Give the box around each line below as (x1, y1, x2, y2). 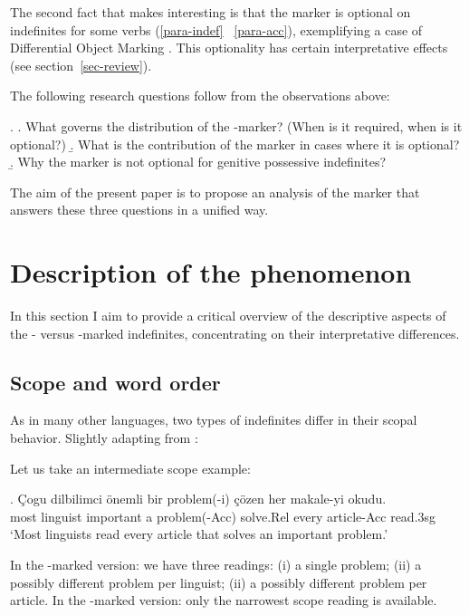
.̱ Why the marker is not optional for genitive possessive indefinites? (10, 152, 387, 171)
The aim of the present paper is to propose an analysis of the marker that (10, 182, 420, 201)
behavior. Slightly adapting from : (10, 428, 198, 447)
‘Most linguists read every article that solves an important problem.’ (10, 524, 388, 543)
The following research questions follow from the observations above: (10, 86, 390, 105)
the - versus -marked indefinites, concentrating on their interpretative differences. (10, 323, 460, 342)
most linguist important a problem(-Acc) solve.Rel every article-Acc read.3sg (10, 506, 436, 525)
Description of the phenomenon (10, 254, 412, 291)
